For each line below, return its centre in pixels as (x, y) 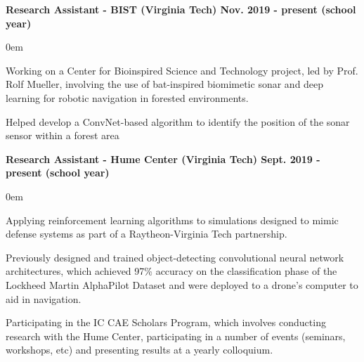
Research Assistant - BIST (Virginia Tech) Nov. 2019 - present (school (181, 9)
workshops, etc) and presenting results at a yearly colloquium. (139, 350)
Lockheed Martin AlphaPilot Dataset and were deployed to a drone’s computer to (182, 284)
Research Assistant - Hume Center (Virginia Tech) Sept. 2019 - (163, 159)
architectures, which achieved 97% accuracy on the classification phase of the (171, 271)
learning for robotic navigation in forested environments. (127, 97)
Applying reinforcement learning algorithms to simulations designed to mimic (172, 220)
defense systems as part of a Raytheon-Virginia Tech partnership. (147, 234)
